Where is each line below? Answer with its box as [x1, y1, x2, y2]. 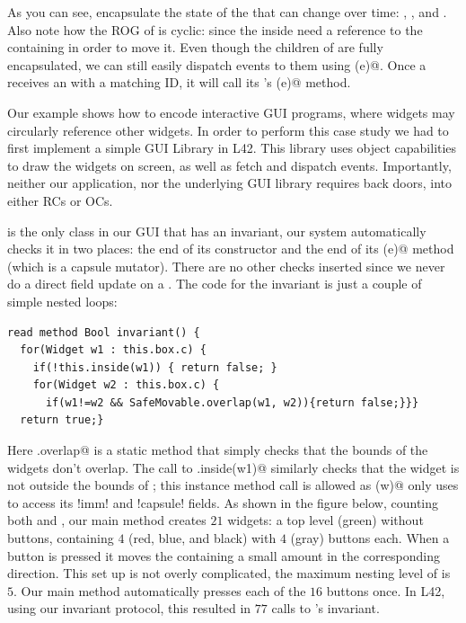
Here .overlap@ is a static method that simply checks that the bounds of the [7, 441, 428, 459]
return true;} [20, 414, 104, 427]
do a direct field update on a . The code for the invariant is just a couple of [7, 274, 422, 293]
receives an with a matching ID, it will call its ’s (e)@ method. [7, 73, 351, 92]
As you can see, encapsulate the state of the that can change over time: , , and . [7, 3, 447, 21]
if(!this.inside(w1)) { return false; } [32, 360, 277, 374]
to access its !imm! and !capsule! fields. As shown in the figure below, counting [7, 493, 439, 512]
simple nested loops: [7, 291, 118, 310]
